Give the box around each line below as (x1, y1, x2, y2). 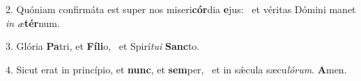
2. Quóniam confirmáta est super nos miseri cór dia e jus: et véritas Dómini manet (6, 2, 356, 16)
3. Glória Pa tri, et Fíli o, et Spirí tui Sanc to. (6, 39, 200, 53)
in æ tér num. (6, 15, 60, 30)
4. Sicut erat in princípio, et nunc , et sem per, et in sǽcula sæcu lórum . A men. (6, 62, 347, 76)
